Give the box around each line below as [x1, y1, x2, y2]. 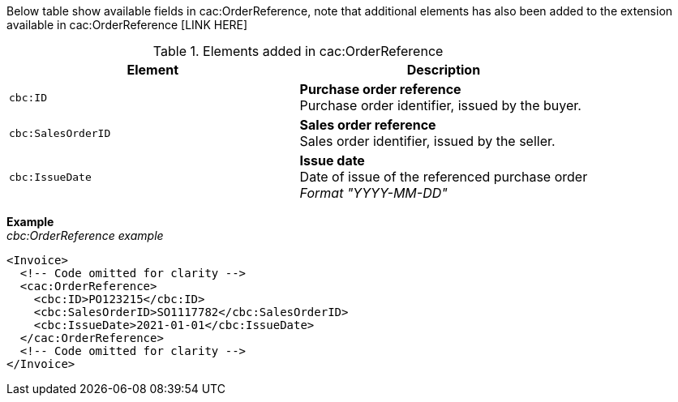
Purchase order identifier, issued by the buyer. [299, 97, 581, 113]
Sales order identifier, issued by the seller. [299, 133, 556, 149]
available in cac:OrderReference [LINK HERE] [6, 18, 248, 32]
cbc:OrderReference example [6, 229, 164, 242]
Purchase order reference [299, 81, 461, 97]
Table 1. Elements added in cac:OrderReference [152, 43, 444, 59]
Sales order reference [299, 117, 436, 133]
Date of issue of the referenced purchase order [299, 169, 588, 185]
